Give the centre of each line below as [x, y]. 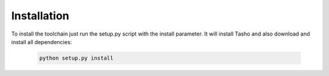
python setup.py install [76, 58]
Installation [40, 16]
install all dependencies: [42, 42]
